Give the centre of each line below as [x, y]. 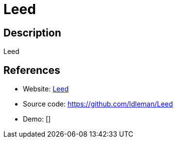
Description [32, 33]
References [32, 70]
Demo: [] [37, 119]
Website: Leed [46, 89]
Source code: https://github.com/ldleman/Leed [98, 104]
